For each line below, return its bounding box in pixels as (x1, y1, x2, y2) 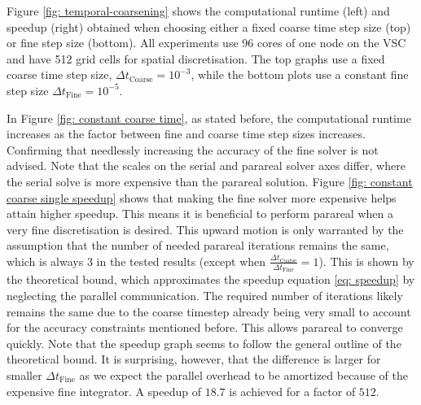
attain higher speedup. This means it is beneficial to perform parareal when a (7, 205, 393, 222)
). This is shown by (318, 252, 414, 269)
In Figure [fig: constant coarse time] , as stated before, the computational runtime (7, 109, 411, 126)
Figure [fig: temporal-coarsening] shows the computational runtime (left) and (7, 2, 390, 19)
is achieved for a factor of (229, 382, 356, 399)
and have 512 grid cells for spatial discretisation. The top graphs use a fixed (7, 50, 385, 67)
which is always (7, 252, 84, 269)
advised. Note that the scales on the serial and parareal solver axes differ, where (7, 157, 406, 174)
